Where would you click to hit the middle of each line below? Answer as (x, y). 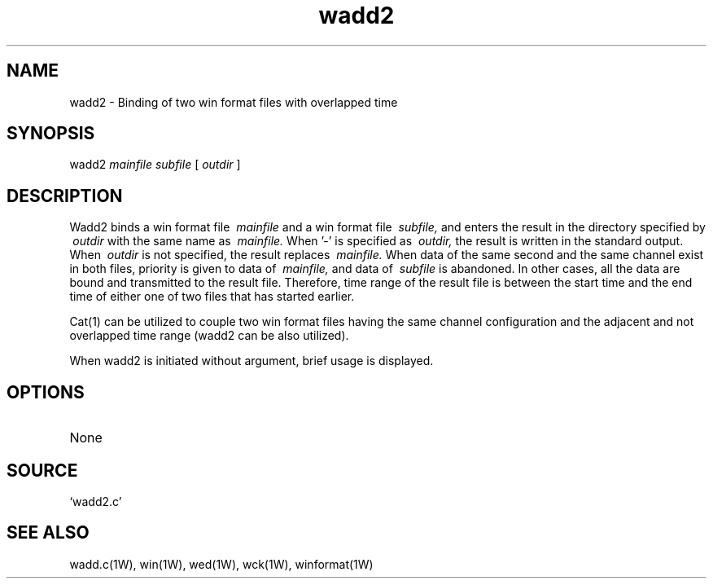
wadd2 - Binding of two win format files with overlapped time (234, 102)
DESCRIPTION (65, 196)
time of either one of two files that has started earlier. (212, 297)
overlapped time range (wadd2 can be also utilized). (209, 336)
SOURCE (42, 470)
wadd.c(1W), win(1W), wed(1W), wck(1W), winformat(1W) (221, 564)
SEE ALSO (48, 533)
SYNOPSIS (51, 134)
